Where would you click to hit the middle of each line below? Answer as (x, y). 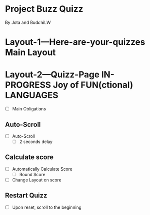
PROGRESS (28, 85)
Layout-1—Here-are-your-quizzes (75, 42)
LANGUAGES (32, 95)
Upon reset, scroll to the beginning (47, 207)
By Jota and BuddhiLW (28, 22)
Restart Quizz (26, 196)
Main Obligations (29, 109)
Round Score (32, 174)
